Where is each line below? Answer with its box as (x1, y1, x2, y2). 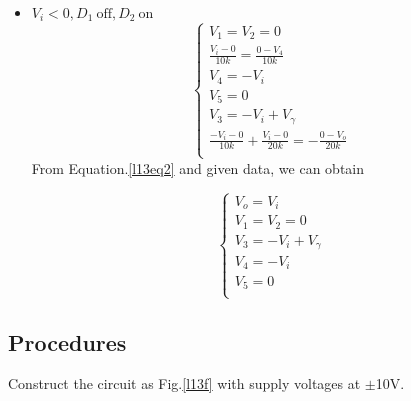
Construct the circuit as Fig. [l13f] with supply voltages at (8, 373, 361, 394)
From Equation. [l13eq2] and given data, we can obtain (31, 157, 365, 178)
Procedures (8, 326, 127, 357)
